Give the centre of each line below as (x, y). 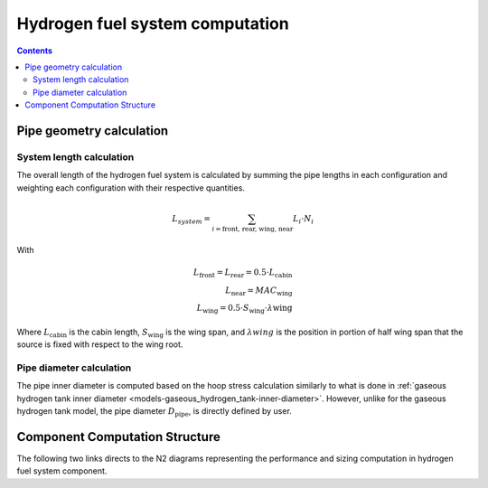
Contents (35, 51)
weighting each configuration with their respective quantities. (131, 188)
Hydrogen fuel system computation (153, 23)
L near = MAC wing (259, 291)
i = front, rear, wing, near (253, 229)
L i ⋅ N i (303, 220)
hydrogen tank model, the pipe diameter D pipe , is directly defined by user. (155, 412)
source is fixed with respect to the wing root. (100, 344)
